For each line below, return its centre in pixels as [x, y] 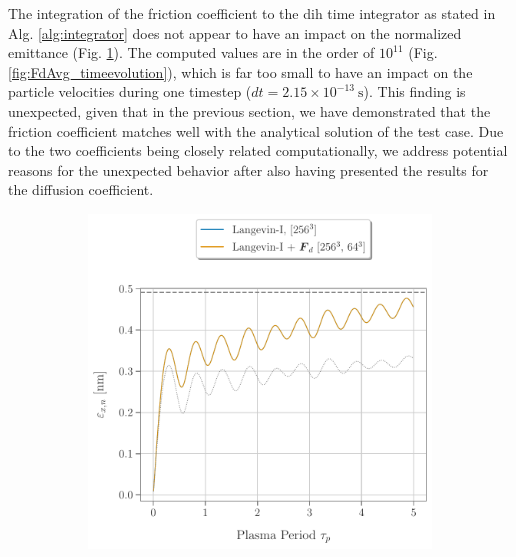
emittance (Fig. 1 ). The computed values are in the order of [191, 52]
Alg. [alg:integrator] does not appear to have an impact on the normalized [235, 32]
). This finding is [414, 91]
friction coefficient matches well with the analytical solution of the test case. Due [256, 130]
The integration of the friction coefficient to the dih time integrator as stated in [252, 13]
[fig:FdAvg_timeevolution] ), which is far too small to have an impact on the [240, 71]
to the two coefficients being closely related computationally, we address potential [258, 150]
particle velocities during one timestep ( [130, 91]
